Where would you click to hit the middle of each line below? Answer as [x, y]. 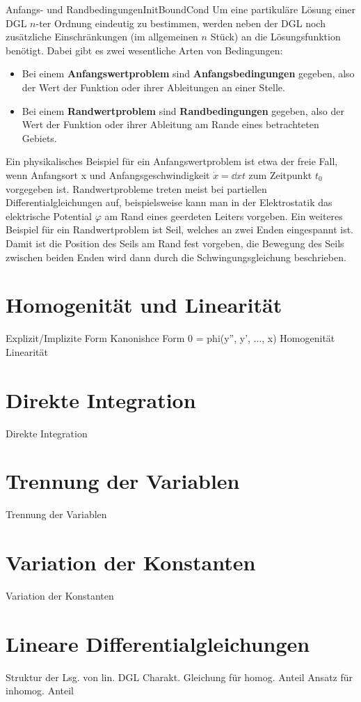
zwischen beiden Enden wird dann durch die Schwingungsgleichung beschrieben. [176, 257]
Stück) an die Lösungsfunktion [275, 37]
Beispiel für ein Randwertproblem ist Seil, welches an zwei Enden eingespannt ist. [180, 229]
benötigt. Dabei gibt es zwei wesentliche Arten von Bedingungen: [144, 50]
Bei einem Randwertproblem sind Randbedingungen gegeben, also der [183, 110]
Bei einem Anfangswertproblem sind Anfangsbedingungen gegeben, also [188, 73]
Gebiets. [39, 138]
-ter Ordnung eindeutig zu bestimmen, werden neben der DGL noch [180, 23]
